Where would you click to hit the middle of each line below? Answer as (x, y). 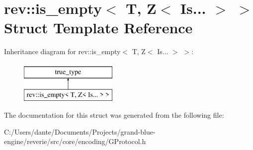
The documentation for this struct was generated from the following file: (114, 115)
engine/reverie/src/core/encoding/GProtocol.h (75, 141)
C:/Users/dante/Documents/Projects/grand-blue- (80, 131)
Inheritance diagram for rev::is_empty (62, 51)
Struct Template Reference (98, 28)
